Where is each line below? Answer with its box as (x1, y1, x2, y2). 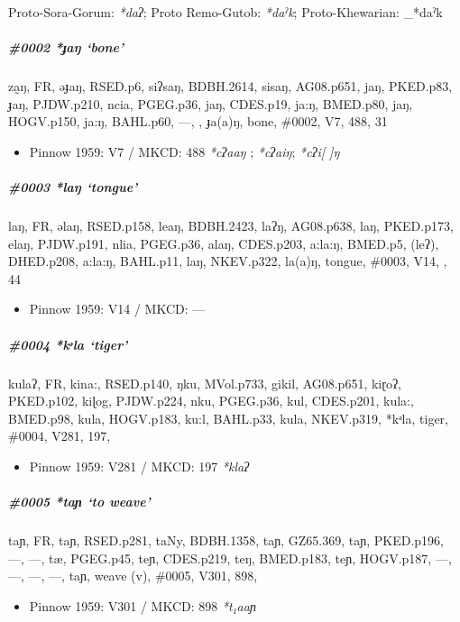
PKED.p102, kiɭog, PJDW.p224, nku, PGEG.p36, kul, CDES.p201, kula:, (8, 391, 414, 410)
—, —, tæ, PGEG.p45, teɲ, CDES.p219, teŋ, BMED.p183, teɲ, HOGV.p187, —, (8, 548, 452, 567)
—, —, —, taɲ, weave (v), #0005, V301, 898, (8, 566, 258, 585)
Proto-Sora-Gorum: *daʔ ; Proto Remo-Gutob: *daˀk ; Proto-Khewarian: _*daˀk (8, 3, 443, 21)
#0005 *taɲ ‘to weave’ (8, 492, 151, 511)
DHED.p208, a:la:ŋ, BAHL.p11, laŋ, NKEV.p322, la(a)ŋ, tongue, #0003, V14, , (8, 252, 447, 270)
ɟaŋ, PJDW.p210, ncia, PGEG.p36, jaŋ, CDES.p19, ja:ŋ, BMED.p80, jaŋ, (8, 94, 413, 113)
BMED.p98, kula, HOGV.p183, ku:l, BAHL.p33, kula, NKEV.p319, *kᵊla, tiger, (8, 408, 448, 427)
